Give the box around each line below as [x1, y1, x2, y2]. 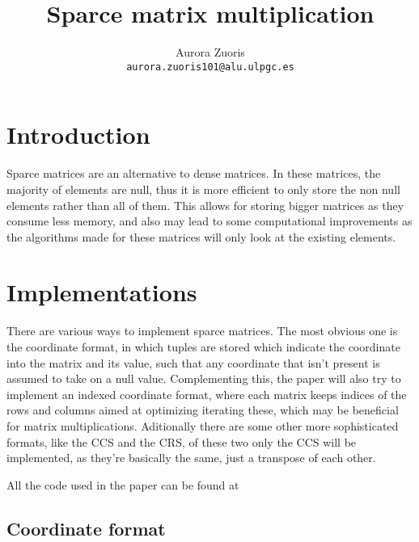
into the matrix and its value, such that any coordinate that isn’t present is [6, 354, 380, 371]
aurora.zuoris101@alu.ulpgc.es [126, 61, 294, 73]
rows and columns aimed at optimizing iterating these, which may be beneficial [6, 401, 399, 418]
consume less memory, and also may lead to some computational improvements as [6, 212, 413, 229]
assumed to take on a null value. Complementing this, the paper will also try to [6, 370, 401, 387]
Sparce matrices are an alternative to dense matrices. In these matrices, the [6, 165, 381, 182]
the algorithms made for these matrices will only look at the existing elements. [6, 228, 396, 245]
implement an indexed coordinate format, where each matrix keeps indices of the [6, 385, 407, 402]
